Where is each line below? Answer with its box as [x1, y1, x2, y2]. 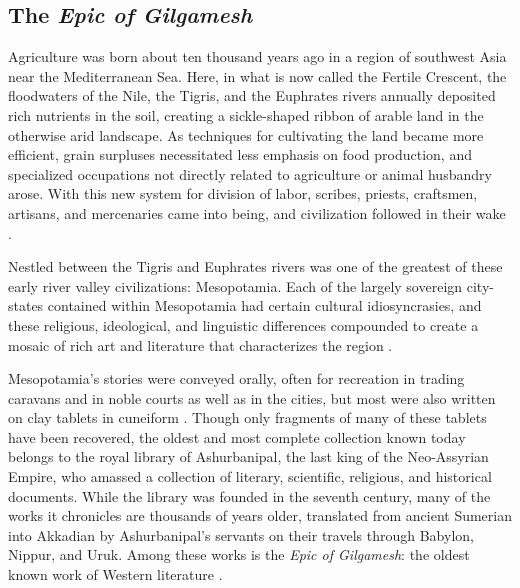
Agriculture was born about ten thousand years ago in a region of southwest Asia [8, 46, 507, 67]
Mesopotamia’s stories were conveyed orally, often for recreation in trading [8, 368, 465, 389]
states [8, 295, 44, 316]
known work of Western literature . [8, 564, 223, 585]
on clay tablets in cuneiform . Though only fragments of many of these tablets [8, 407, 487, 428]
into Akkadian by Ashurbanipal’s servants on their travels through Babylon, [8, 524, 474, 545]
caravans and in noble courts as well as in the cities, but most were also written [8, 387, 496, 408]
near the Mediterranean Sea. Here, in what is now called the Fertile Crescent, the [8, 65, 507, 86]
